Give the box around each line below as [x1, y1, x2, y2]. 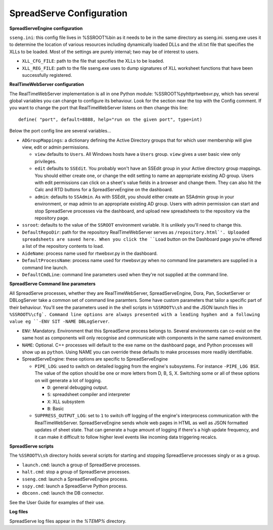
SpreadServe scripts [9, 443, 54, 450]
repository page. [34, 215, 69, 221]
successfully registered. [22, 72, 72, 78]
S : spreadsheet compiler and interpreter [47, 391, 131, 398]
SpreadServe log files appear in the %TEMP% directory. [9, 518, 126, 524]
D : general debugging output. [47, 384, 108, 390]
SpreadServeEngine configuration [9, 25, 83, 31]
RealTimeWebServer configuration [9, 81, 84, 87]
